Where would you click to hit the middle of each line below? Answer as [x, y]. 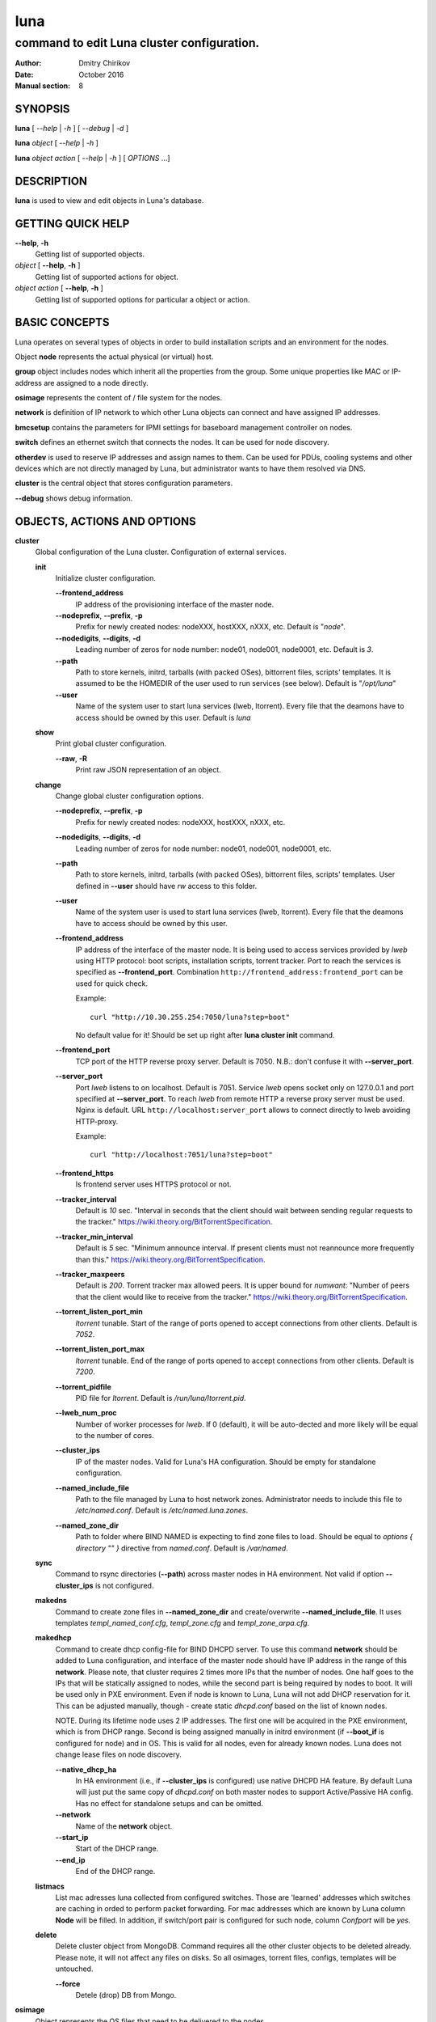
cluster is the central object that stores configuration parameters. [124, 483]
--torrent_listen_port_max [100, 1349]
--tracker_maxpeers [90, 1274]
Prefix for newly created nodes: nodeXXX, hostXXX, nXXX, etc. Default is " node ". [211, 627]
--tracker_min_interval [94, 1237]
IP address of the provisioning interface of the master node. [175, 604]
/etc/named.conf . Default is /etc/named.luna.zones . [162, 1510]
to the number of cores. [115, 1436]
